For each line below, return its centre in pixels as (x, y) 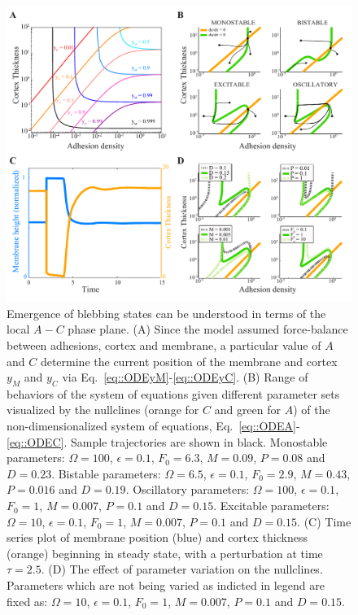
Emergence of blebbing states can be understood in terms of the (166, 313)
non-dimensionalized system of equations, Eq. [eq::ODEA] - (153, 426)
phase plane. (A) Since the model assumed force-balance (208, 329)
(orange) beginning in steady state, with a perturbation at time (165, 553)
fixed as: (27, 601)
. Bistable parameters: (106, 473)
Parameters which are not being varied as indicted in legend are (166, 585)
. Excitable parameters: (271, 506)
